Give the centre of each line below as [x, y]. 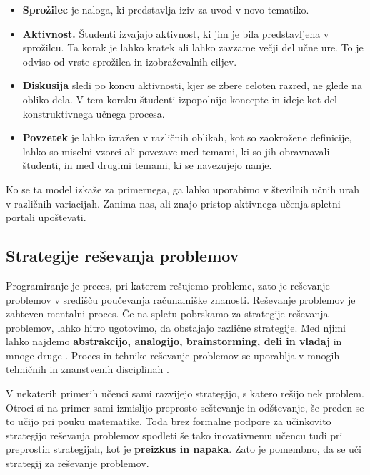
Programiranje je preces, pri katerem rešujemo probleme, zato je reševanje [168, 285]
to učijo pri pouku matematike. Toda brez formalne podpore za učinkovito [169, 421]
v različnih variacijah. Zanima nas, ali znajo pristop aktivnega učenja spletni [173, 203]
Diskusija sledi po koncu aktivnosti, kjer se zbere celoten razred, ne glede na [192, 85]
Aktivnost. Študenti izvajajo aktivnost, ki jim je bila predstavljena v [176, 33]
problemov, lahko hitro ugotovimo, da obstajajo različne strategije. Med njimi [176, 327]
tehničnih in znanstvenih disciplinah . [87, 369]
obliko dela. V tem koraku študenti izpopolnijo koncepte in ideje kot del [180, 99]
